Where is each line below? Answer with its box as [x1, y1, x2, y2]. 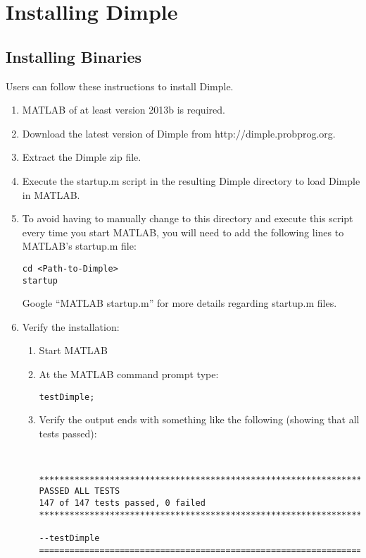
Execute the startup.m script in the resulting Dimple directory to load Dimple [22, 173, 360, 188]
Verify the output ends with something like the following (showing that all [39, 412, 360, 427]
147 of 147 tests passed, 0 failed [39, 498, 206, 509]
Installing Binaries [6, 45, 142, 67]
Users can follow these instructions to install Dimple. [6, 78, 234, 93]
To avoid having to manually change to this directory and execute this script [22, 211, 353, 226]
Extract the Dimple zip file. [22, 150, 141, 164]
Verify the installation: [22, 319, 120, 334]
